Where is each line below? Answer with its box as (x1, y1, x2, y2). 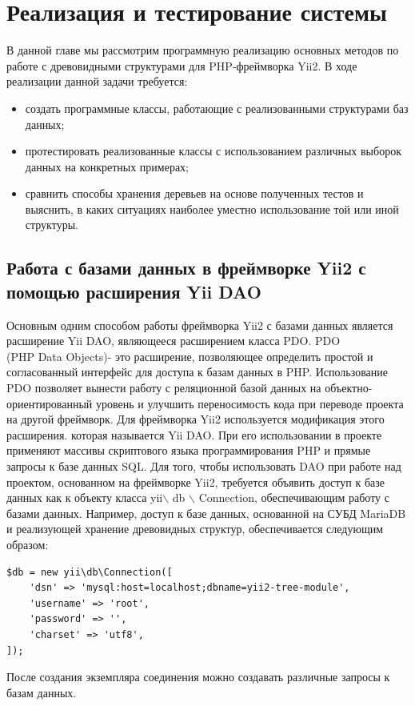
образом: (6, 536, 49, 552)
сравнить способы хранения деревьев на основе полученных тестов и (25, 185, 364, 202)
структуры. (25, 216, 78, 233)
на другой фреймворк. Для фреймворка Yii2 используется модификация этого (6, 411, 385, 427)
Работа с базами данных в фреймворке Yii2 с (6, 255, 366, 280)
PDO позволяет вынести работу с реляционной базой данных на (6, 379, 321, 396)
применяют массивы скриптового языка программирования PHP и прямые (6, 442, 371, 459)
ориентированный (6, 395, 93, 411)
